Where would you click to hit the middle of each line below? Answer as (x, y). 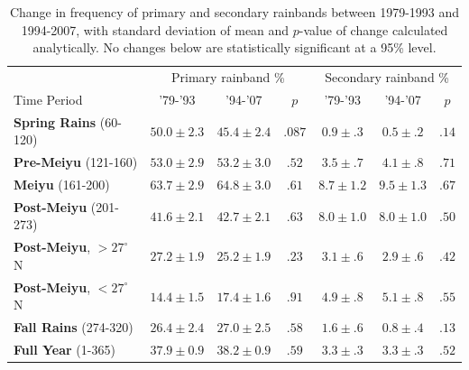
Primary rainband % (228, 77)
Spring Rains (55, 121)
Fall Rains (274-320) (74, 327)
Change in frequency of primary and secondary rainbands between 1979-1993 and (234, 12)
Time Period (48, 99)
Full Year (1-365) (64, 349)
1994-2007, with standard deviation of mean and (155, 29)
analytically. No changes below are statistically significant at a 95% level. (234, 47)
